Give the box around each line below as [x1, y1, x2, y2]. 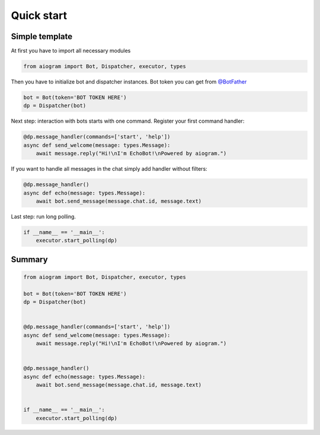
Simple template [11, 31, 73, 41]
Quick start [11, 9, 68, 22]
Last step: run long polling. [11, 213, 76, 220]
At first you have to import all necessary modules [11, 47, 131, 55]
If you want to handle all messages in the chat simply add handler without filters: [11, 165, 207, 172]
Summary [11, 254, 48, 264]
